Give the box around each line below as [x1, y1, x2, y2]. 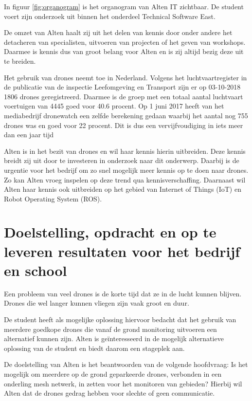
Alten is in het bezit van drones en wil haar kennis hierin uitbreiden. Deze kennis [4, 146, 246, 156]
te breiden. [4, 55, 36, 66]
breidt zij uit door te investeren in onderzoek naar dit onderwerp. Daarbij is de [4, 155, 239, 165]
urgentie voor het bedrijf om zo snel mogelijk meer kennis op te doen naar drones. [4, 164, 249, 175]
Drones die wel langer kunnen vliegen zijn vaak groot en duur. [4, 298, 189, 308]
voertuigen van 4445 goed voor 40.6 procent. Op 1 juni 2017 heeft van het [4, 101, 224, 111]
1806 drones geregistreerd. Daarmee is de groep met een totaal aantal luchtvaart [4, 91, 243, 101]
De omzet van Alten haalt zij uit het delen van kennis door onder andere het [4, 27, 233, 37]
